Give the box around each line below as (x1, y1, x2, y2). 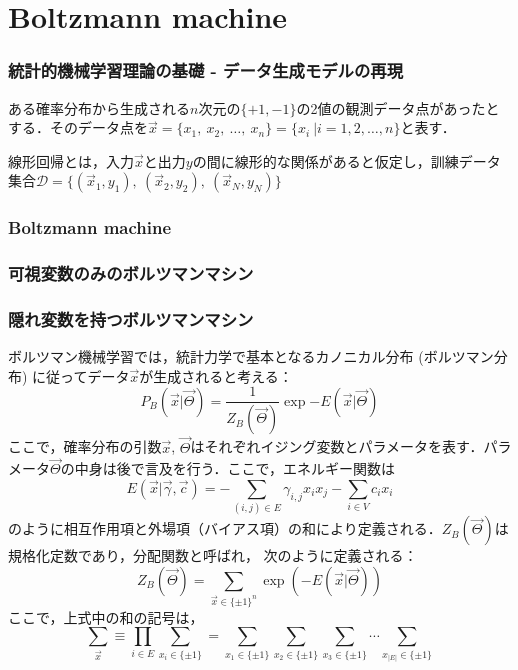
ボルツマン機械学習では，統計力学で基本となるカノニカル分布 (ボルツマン (8, 346, 494, 367)
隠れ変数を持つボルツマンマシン (8, 306, 254, 331)
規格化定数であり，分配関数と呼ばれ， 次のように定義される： (8, 545, 418, 566)
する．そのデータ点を (8, 117, 148, 138)
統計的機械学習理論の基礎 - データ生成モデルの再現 (8, 58, 404, 83)
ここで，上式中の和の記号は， (8, 606, 204, 627)
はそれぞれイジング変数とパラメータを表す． (190, 436, 484, 457)
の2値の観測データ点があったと (296, 97, 500, 118)
